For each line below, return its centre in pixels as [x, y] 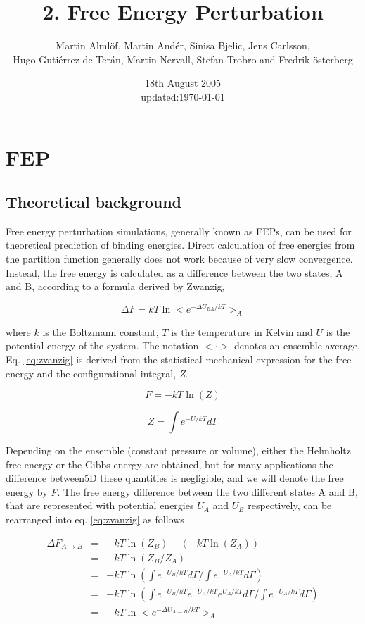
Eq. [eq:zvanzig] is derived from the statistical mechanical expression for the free [179, 359]
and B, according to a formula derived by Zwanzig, [115, 286]
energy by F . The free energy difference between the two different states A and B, [182, 491]
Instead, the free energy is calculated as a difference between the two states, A [174, 272]
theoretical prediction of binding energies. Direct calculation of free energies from [180, 245]
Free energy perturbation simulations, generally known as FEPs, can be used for [179, 231]
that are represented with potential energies [100, 505]
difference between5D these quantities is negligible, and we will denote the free [175, 478]
